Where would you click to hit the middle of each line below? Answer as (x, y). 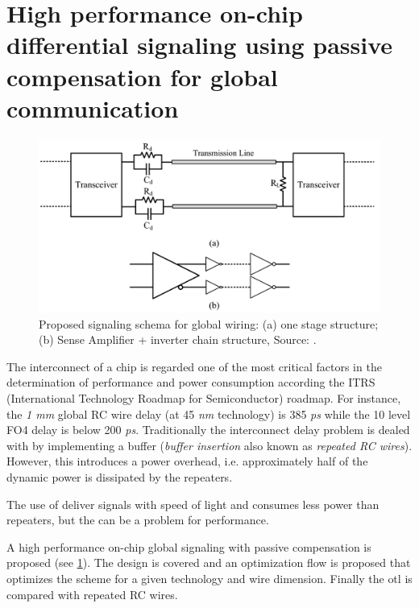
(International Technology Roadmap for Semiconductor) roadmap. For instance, (204, 397)
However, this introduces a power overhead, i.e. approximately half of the (187, 461)
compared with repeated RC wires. (92, 594)
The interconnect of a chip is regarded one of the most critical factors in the (194, 366)
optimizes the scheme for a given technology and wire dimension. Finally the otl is (209, 578)
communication (93, 108)
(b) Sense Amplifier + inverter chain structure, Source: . (178, 339)
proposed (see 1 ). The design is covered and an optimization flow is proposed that (209, 563)
